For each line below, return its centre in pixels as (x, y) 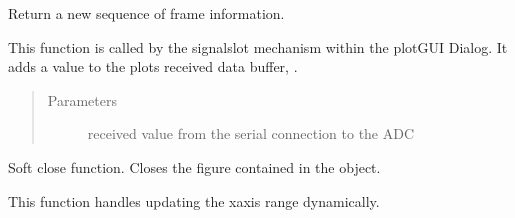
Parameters (82, 99)
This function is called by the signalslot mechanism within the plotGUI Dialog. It (258, 46)
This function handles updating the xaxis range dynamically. (194, 200)
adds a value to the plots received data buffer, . (153, 66)
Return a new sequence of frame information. (146, 13)
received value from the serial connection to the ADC (251, 133)
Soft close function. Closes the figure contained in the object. (194, 166)
